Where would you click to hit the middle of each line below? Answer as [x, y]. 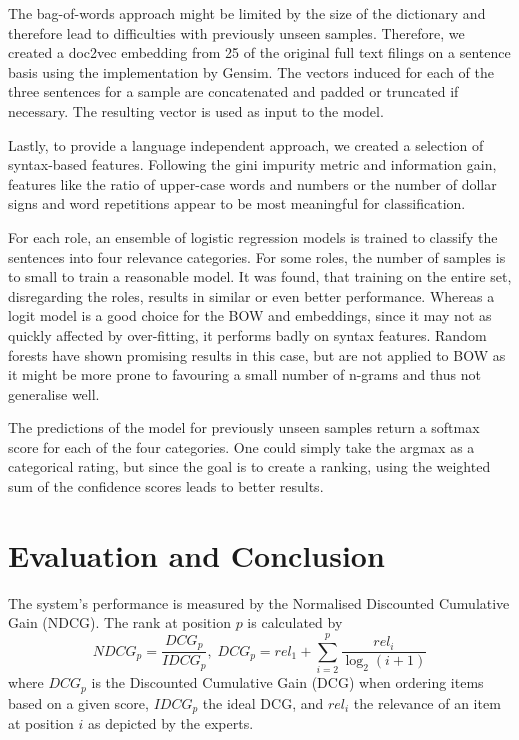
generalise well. [54, 393]
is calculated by [295, 622]
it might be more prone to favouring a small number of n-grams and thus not [244, 374]
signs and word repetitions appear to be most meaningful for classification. [237, 203]
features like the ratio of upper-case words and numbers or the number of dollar [252, 183]
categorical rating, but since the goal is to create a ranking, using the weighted [249, 466]
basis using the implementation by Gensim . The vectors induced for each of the [251, 71]
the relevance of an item [427, 702]
